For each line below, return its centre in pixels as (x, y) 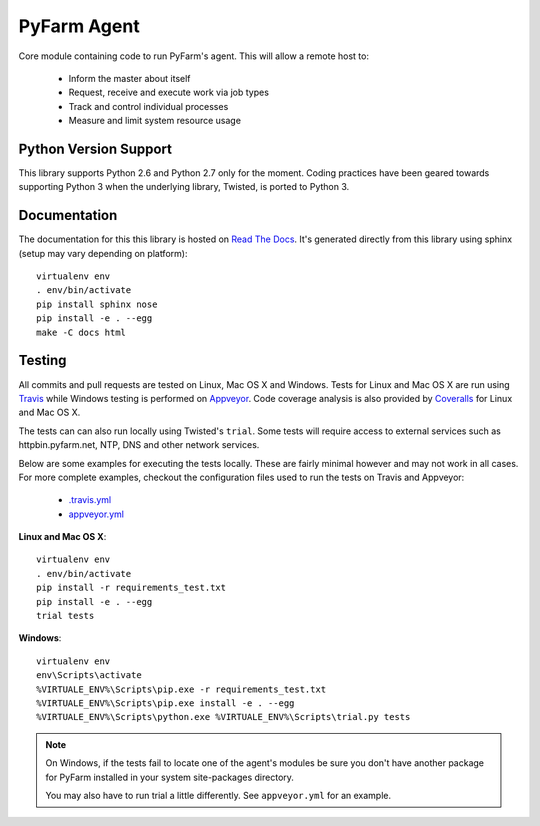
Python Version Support (95, 148)
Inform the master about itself (129, 78)
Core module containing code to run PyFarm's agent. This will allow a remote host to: (194, 56)
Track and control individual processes (148, 106)
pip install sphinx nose (97, 304)
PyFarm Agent (79, 26)
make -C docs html (81, 332)
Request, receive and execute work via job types (169, 92)
